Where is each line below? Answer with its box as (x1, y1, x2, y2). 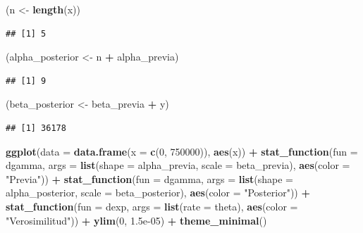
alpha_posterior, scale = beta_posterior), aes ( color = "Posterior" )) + (6, 185, 310, 200)
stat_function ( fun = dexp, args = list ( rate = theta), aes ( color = (6, 199, 298, 213)
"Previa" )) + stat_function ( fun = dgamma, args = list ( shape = (6, 171, 293, 186)
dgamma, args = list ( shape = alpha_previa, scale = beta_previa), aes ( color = (6, 158, 350, 172)
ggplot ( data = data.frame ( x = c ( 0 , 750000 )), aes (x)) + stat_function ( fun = (6, 144, 358, 158)
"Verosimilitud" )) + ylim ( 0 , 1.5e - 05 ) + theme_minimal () (6, 213, 267, 227)
